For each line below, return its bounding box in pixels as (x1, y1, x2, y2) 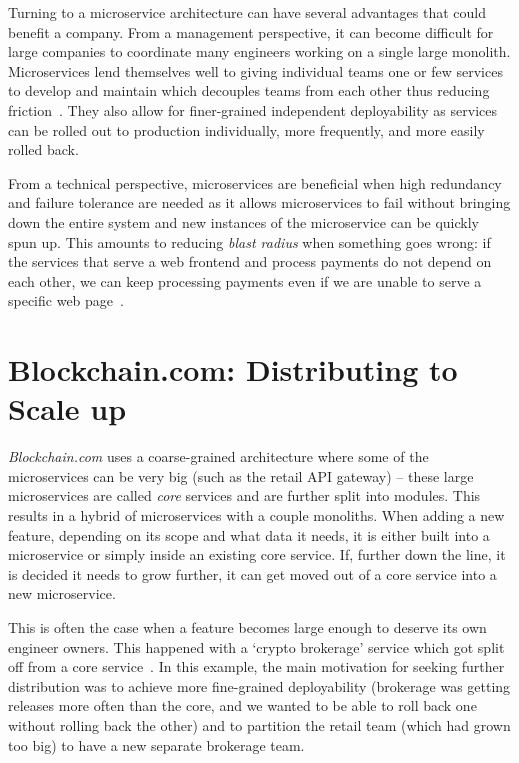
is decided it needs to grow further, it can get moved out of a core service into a (8, 563, 497, 584)
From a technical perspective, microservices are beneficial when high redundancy (8, 172, 502, 193)
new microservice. (8, 583, 116, 604)
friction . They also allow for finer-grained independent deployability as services (8, 99, 497, 120)
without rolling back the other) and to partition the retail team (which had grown (8, 714, 511, 735)
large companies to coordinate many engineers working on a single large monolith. (8, 41, 511, 62)
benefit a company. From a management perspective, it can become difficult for (8, 21, 494, 42)
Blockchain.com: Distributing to (8, 349, 458, 390)
